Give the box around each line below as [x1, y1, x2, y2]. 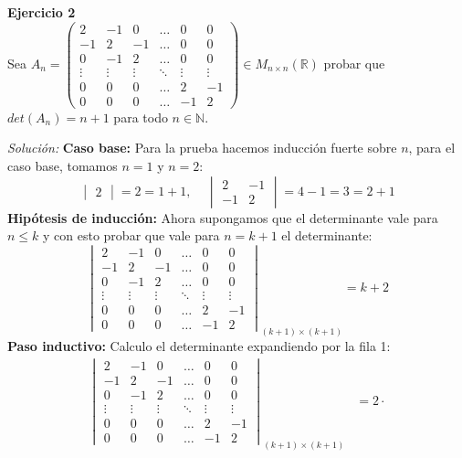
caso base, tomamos [7, 156, 118, 176]
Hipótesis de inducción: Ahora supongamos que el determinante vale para [7, 208, 438, 227]
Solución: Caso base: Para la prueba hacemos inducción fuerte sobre [7, 138, 397, 157]
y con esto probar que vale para [43, 226, 220, 245]
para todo [113, 107, 168, 126]
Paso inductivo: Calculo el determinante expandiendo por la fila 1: [7, 336, 391, 356]
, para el [408, 138, 456, 157]
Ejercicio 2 [7, 3, 76, 21]
